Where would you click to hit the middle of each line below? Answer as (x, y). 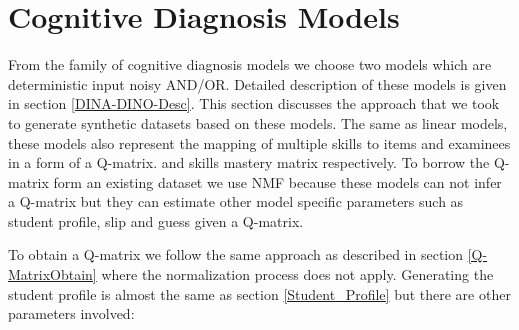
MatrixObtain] (52, 274)
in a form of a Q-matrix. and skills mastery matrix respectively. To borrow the (249, 162)
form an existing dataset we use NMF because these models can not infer (277, 181)
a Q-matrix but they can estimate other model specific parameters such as (236, 201)
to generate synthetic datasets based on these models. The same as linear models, (258, 122)
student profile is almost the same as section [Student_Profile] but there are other (259, 293)
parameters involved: (71, 313)
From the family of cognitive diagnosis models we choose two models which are (250, 64)
